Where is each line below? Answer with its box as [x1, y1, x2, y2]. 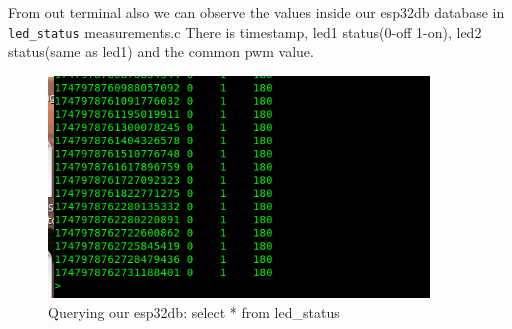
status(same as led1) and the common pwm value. [8, 41, 314, 62]
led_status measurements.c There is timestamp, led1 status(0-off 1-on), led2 [8, 21, 482, 42]
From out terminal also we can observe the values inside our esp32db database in [8, 2, 505, 22]
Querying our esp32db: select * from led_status [48, 301, 340, 322]
